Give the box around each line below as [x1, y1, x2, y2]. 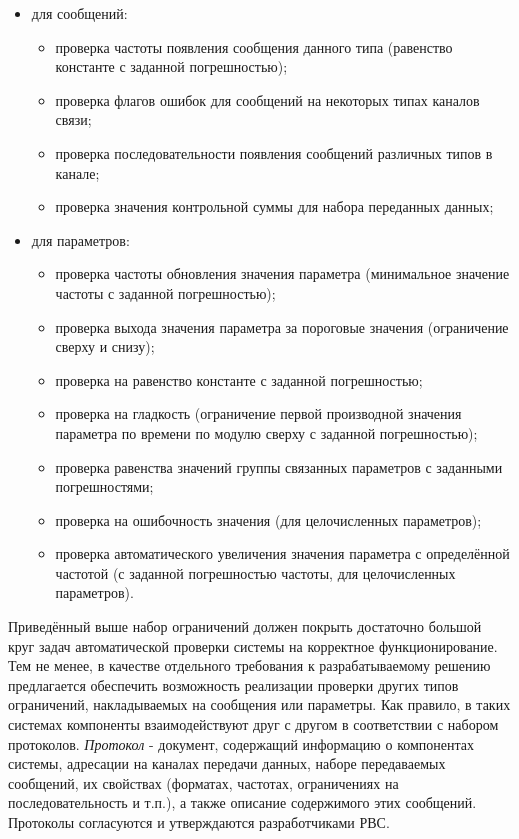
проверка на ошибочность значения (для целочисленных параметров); [55, 509, 482, 530]
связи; [55, 109, 92, 130]
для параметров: [31, 229, 130, 250]
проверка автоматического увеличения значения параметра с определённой [55, 543, 510, 564]
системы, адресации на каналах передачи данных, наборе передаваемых [8, 753, 446, 774]
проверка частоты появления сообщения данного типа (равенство [55, 36, 453, 57]
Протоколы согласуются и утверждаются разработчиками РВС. [8, 812, 390, 832]
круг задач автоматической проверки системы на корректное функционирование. [8, 635, 498, 656]
